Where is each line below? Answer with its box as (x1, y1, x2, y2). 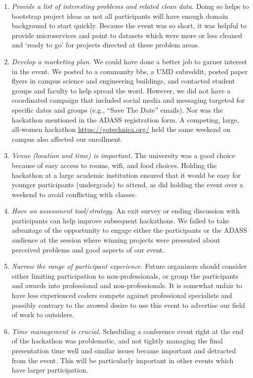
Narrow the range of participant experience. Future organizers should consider (11, 261, 247, 271)
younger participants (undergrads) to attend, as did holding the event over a (11, 179, 244, 190)
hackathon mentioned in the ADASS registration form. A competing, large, (11, 114, 239, 125)
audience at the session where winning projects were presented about (11, 235, 220, 245)
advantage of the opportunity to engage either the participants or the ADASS (11, 225, 247, 235)
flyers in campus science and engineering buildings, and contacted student (11, 76, 235, 86)
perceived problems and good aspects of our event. (11, 244, 165, 254)
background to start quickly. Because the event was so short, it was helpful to (11, 20, 247, 31)
